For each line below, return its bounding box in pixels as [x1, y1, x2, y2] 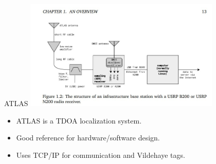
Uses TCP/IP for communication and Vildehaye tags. [16, 149, 185, 160]
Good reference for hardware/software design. [16, 132, 160, 143]
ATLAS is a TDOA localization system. [16, 115, 142, 126]
